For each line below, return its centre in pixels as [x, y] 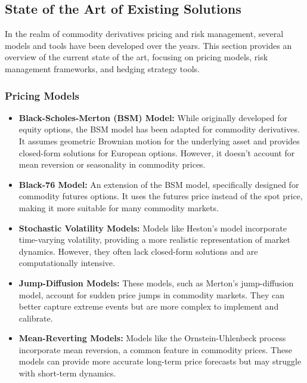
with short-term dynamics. [67, 373]
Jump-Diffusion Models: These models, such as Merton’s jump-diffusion [156, 282]
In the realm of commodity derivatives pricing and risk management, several [144, 34]
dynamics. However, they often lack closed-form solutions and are [138, 251]
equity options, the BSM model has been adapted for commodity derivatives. [159, 129]
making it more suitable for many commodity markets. [119, 207]
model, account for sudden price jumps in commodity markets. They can [152, 294]
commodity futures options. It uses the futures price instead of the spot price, [161, 196]
